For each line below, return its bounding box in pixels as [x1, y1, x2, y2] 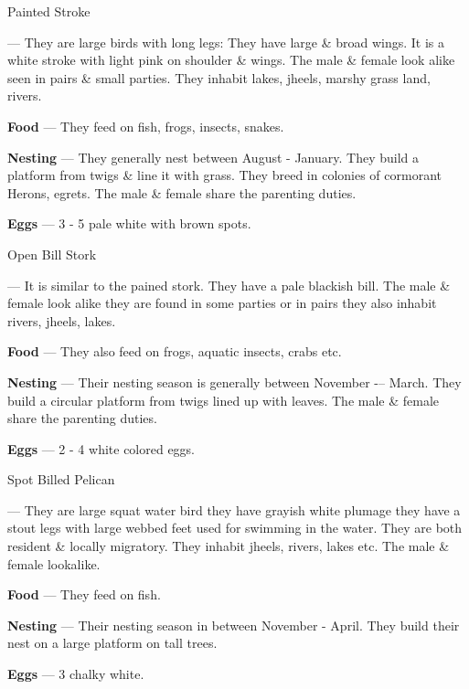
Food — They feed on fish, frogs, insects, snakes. [7, 116, 284, 135]
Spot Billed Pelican [7, 470, 115, 489]
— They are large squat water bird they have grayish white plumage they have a [7, 500, 461, 519]
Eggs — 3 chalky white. [7, 664, 144, 684]
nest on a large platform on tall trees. [7, 633, 218, 652]
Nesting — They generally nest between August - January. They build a [7, 147, 419, 166]
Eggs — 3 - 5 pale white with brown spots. [7, 214, 251, 233]
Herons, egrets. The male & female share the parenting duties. [7, 183, 357, 202]
